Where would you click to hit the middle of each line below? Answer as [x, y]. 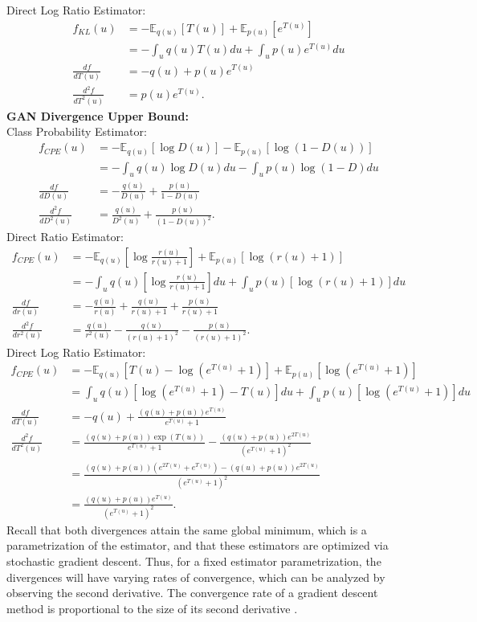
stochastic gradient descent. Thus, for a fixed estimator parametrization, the [194, 561]
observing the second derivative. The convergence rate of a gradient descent [192, 593]
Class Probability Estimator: [77, 131]
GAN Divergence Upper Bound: [98, 115]
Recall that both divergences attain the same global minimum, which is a [187, 529]
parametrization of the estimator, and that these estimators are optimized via [198, 545]
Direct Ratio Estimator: [65, 237]
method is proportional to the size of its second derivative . [152, 608]
